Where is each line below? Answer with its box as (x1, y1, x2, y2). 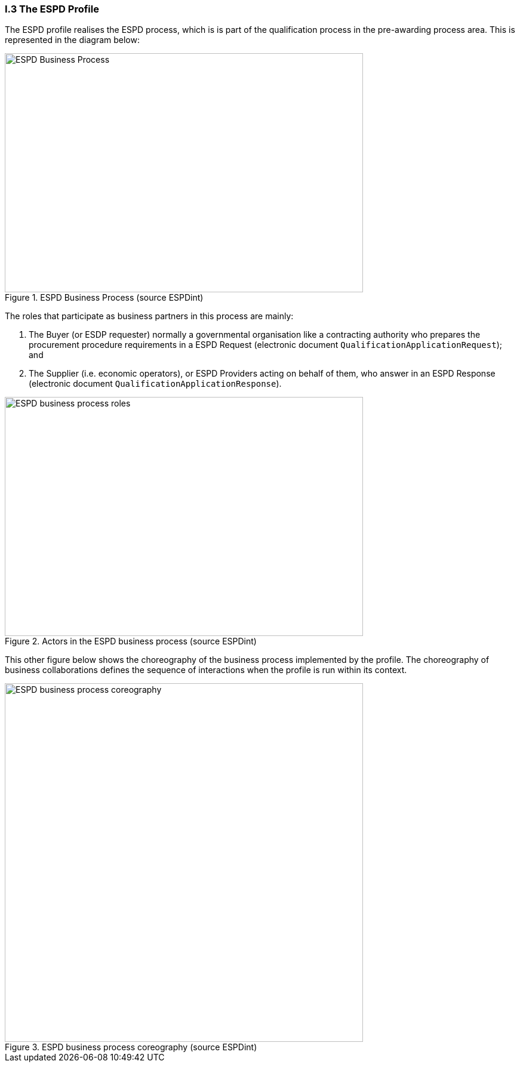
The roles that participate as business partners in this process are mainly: (5, 311, 294, 322)
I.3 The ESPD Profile (5, 3, 99, 15)
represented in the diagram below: (5, 35, 140, 45)
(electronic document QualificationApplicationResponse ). (29, 378, 282, 389)
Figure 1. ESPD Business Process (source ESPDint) (5, 292, 204, 303)
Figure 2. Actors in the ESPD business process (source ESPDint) (5, 636, 257, 647)
